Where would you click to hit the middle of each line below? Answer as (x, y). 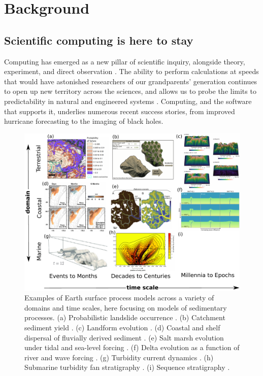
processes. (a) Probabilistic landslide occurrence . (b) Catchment (125, 317)
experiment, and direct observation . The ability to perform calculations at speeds (131, 71)
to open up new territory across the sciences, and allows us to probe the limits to (130, 91)
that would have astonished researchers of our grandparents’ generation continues (131, 81)
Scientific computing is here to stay (99, 40)
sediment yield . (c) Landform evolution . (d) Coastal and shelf (122, 328)
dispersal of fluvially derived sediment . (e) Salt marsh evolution (124, 337)
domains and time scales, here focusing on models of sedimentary (126, 307)
